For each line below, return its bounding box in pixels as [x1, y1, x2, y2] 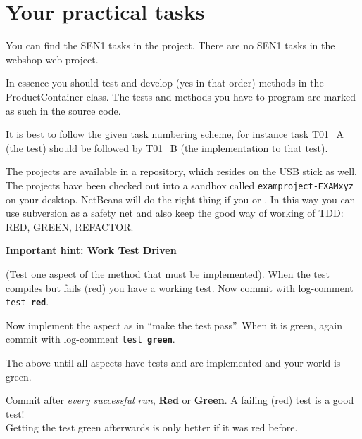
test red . [6, 294, 49, 309]
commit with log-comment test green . [6, 331, 175, 346]
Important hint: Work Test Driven [6, 243, 177, 257]
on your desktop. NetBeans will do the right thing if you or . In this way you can [6, 191, 356, 206]
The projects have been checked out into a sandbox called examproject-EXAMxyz [6, 177, 354, 192]
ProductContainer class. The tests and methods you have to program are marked [6, 89, 356, 103]
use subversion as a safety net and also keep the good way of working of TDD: [6, 205, 344, 220]
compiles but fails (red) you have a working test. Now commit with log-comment [6, 280, 354, 295]
